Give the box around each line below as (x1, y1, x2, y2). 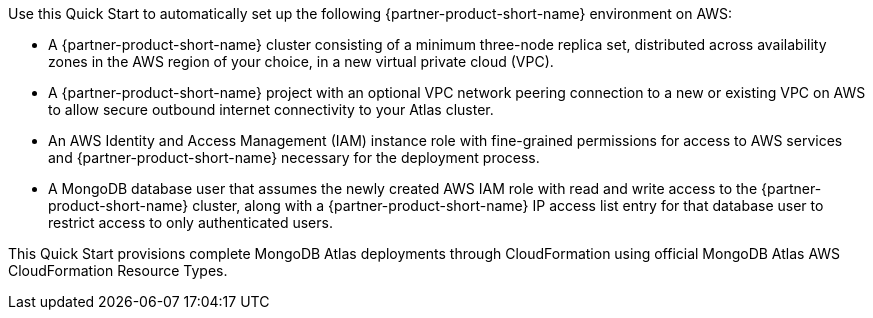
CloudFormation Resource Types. (8, 262, 228, 279)
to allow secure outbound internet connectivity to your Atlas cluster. (48, 101, 494, 118)
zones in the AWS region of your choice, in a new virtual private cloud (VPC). (48, 53, 554, 70)
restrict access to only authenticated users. (48, 214, 333, 231)
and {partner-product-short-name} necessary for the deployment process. (48, 149, 540, 166)
